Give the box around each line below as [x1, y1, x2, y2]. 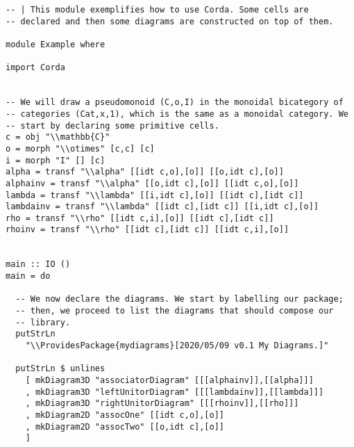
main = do [6, 271, 51, 282]
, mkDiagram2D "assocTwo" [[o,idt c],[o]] [25, 421, 224, 432]
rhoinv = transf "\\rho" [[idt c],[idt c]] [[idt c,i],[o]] [6, 225, 289, 235]
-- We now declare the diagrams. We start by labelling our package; [15, 294, 344, 304]
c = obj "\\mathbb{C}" [6, 132, 110, 143]
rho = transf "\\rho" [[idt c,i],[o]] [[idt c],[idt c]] [6, 213, 274, 223]
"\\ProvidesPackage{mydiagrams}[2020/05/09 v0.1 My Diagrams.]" [25, 341, 329, 351]
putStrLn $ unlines [15, 364, 106, 374]
